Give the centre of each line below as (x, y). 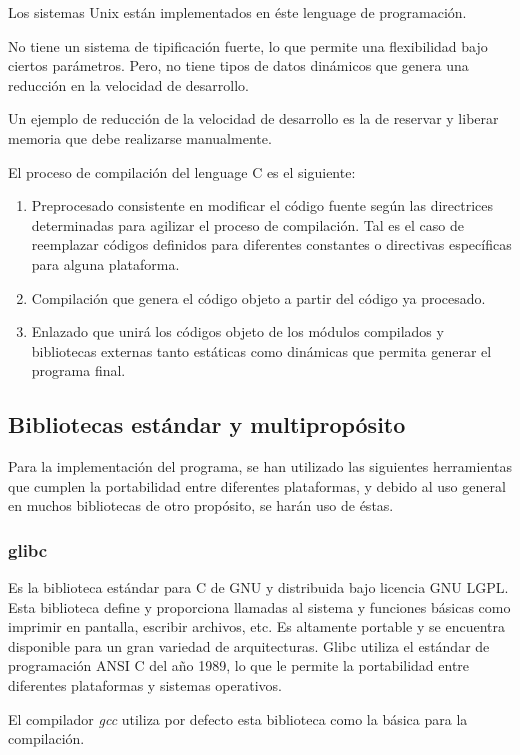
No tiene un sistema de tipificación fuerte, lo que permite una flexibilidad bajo (248, 45)
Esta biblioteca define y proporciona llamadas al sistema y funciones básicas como (259, 606)
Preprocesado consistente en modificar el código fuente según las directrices (262, 205)
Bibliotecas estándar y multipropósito (207, 424)
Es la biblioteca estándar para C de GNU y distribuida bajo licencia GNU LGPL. (258, 587)
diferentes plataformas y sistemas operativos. (145, 685)
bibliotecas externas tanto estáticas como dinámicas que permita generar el (261, 350)
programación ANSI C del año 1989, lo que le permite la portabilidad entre (239, 665)
